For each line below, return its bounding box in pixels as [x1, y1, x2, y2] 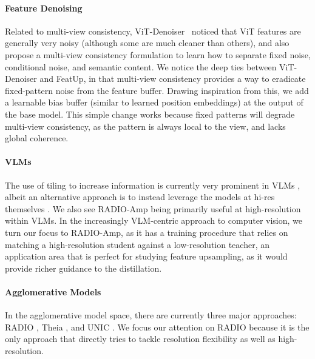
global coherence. [5, 132, 69, 144]
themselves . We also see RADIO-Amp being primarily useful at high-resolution [5, 202, 301, 215]
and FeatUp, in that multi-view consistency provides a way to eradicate [39, 72, 306, 85]
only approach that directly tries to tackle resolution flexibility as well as [5, 332, 276, 345]
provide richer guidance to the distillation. [5, 261, 162, 274]
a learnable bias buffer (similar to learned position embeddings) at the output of [5, 96, 303, 109]
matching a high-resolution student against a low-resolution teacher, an [5, 238, 269, 250]
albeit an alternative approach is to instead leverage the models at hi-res [5, 190, 275, 203]
